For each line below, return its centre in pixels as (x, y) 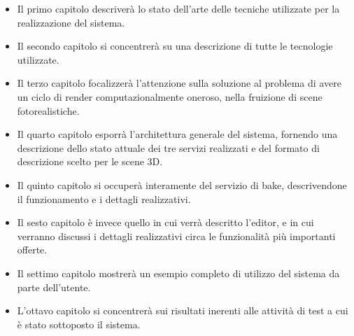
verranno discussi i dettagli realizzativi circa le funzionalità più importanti (176, 236)
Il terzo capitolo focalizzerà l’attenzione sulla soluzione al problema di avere (179, 83)
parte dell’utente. (54, 287)
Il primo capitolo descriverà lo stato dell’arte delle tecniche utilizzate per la (178, 8)
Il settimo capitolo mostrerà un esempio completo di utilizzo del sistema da (178, 273)
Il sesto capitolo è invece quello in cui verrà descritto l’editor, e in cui (165, 222)
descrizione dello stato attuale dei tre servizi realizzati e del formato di (168, 147)
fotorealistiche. (48, 110)
